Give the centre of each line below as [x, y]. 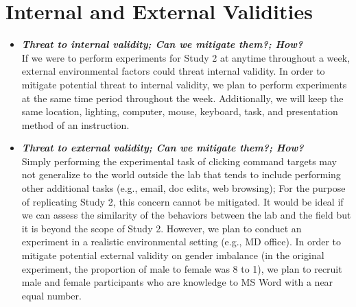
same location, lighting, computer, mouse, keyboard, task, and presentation [180, 111]
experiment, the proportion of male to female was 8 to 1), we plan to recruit [182, 268]
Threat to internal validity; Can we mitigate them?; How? [162, 44]
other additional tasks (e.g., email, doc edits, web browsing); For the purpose [183, 188]
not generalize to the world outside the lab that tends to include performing [181, 174]
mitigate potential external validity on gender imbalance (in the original [173, 255]
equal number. [51, 295]
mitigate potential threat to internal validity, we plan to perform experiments [184, 84]
